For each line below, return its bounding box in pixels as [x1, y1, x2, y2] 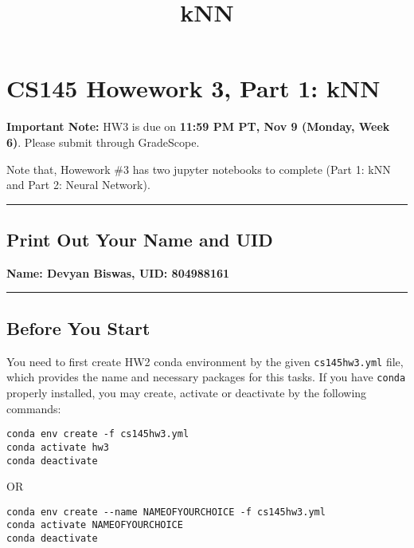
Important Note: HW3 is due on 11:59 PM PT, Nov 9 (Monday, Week [6, 118, 390, 135]
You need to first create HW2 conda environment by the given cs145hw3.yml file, [6, 353, 404, 369]
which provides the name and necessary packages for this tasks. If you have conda [6, 369, 406, 385]
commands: [6, 400, 61, 416]
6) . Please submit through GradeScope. [6, 133, 200, 150]
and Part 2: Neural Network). [6, 176, 150, 193]
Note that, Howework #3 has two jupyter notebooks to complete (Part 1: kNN [6, 160, 391, 177]
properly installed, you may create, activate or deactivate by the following [6, 384, 367, 400]
